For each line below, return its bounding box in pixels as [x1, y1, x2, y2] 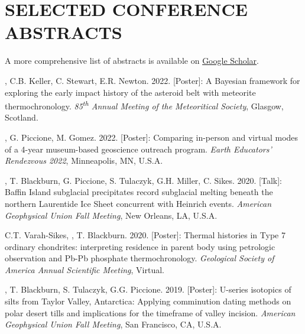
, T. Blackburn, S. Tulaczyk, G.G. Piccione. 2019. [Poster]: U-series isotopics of [5, 283, 291, 296]
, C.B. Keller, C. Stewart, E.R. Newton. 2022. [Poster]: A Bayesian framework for [5, 74, 300, 86]
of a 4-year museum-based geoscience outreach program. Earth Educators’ [5, 142, 272, 155]
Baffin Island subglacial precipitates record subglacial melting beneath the [5, 186, 273, 198]
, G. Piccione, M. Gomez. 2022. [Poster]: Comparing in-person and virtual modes [5, 131, 298, 143]
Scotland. [5, 111, 38, 124]
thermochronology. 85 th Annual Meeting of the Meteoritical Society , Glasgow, [5, 98, 284, 112]
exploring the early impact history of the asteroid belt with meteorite [5, 86, 256, 98]
